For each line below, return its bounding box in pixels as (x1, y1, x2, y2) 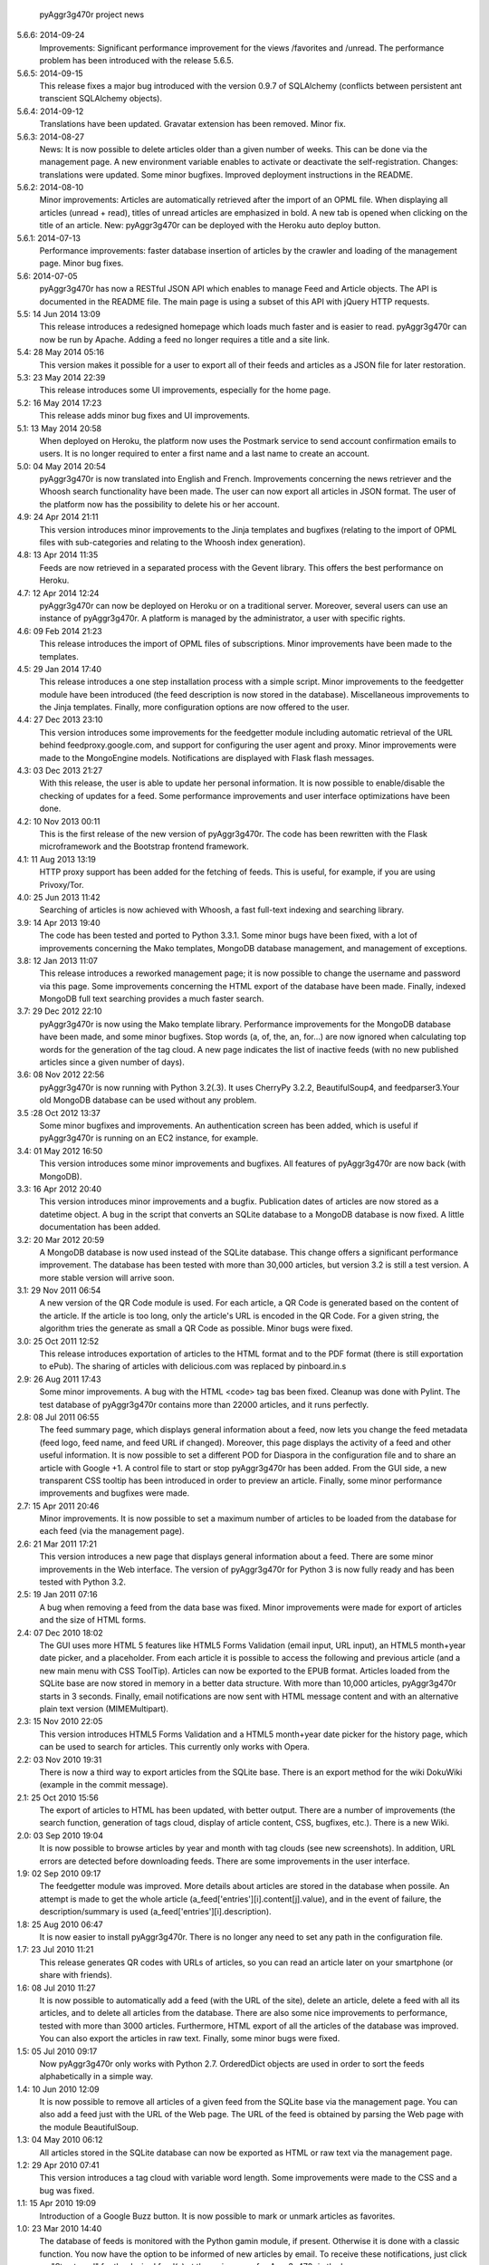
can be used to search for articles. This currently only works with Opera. (39, 1741, 310, 1752)
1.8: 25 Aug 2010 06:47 (16, 1919, 103, 1930)
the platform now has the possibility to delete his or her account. (39, 498, 280, 509)
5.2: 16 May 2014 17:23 (16, 397, 102, 408)
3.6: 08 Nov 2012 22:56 (16, 1069, 105, 1080)
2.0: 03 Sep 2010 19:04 (16, 1830, 104, 1841)
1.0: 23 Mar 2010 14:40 (16, 2222, 102, 2233)
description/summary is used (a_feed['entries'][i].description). (39, 1906, 272, 1917)
